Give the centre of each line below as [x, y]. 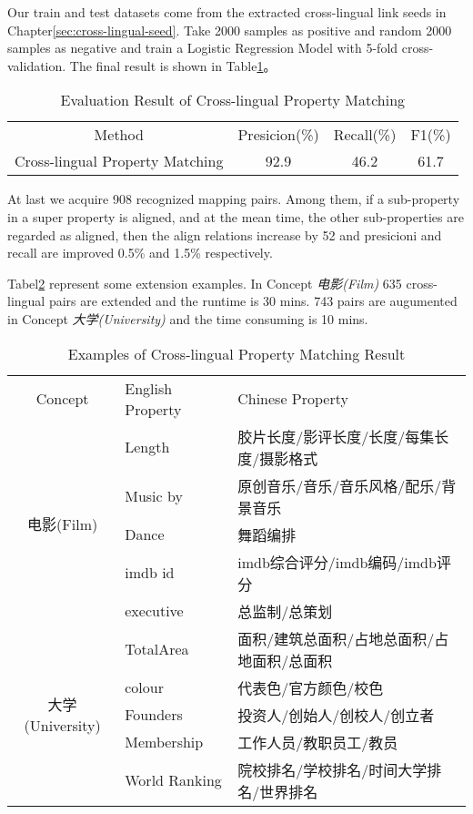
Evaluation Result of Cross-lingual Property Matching [233, 100]
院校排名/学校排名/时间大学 [332, 769]
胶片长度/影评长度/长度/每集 [336, 436]
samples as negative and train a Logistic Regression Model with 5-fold [203, 48]
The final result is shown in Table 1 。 [173, 65]
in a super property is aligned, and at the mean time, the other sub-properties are [236, 216]
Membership [164, 742]
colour [144, 687]
